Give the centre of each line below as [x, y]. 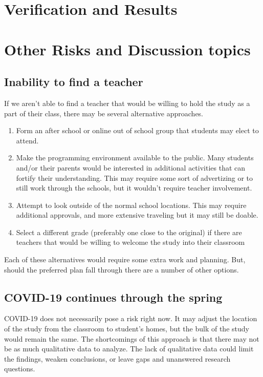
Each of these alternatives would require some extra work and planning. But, [125, 259]
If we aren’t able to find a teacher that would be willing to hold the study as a [127, 103]
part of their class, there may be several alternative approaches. [104, 113]
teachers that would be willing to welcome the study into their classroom [130, 242]
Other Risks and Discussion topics [127, 49]
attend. [27, 140]
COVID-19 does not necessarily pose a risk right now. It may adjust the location [131, 318]
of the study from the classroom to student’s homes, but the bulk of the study [127, 329]
